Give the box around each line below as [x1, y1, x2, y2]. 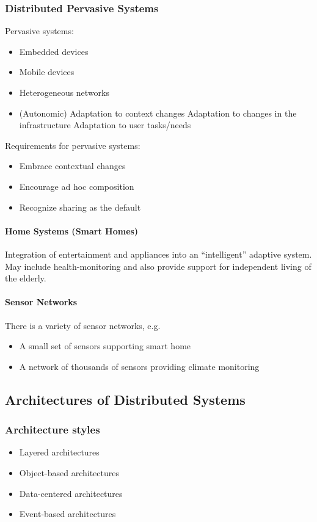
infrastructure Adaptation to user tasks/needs [19, 118, 191, 131]
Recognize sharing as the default [19, 200, 141, 213]
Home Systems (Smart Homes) [5, 224, 139, 237]
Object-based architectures [19, 466, 119, 479]
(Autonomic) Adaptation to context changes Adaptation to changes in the [19, 106, 297, 119]
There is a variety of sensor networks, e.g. [5, 319, 161, 332]
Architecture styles [5, 422, 100, 437]
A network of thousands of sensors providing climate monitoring [19, 360, 260, 372]
